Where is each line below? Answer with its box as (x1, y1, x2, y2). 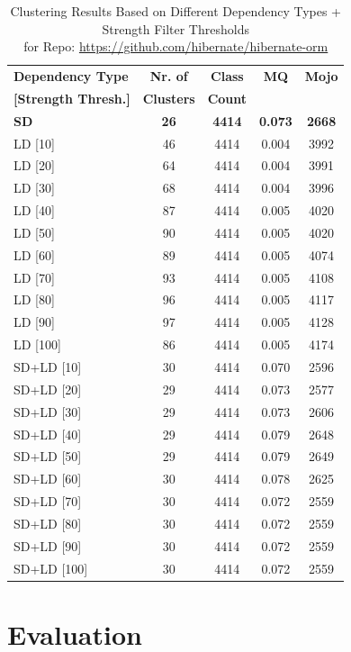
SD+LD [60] (13, 469, 82, 488)
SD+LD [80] (13, 513, 82, 532)
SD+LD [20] (13, 379, 82, 398)
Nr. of (149, 67, 188, 86)
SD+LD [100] (13, 558, 88, 577)
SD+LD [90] (13, 536, 82, 555)
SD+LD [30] (13, 402, 82, 421)
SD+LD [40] (13, 424, 82, 443)
